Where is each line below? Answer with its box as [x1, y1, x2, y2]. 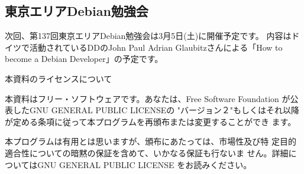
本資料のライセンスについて [5, 72, 112, 84]
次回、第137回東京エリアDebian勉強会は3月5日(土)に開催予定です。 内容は [5, 29, 292, 42]
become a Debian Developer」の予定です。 [5, 52, 163, 65]
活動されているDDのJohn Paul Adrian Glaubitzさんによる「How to [29, 41, 283, 53]
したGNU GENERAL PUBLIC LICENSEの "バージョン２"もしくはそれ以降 [12, 104, 300, 116]
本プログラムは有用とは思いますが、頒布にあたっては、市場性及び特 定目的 [5, 135, 296, 147]
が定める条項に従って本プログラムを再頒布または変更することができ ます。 [5, 115, 296, 127]
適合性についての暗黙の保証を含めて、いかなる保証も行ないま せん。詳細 [5, 146, 289, 159]
